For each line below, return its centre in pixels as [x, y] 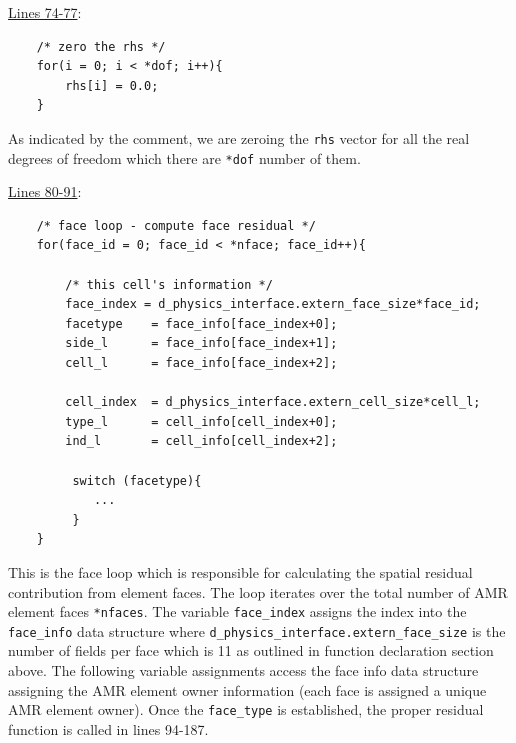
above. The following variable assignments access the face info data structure [243, 670]
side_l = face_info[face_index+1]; [201, 343]
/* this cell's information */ [169, 284]
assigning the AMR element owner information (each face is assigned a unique [247, 689]
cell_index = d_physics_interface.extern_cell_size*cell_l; [273, 402]
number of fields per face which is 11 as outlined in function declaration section [251, 650]
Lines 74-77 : [45, 12]
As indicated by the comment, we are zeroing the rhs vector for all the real [239, 137]
